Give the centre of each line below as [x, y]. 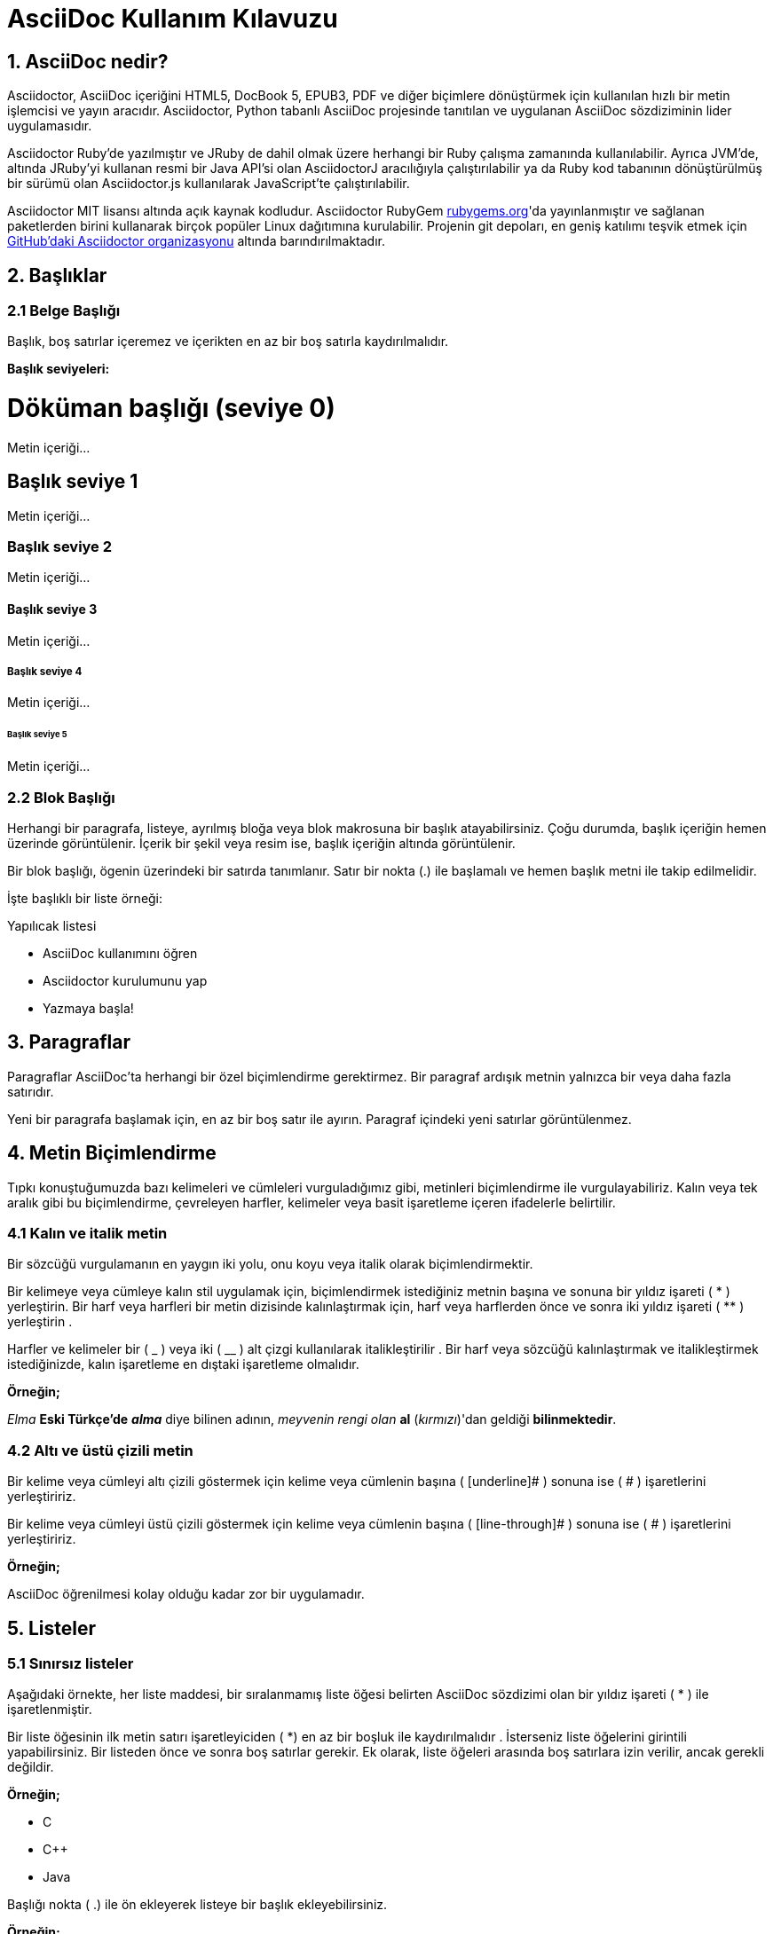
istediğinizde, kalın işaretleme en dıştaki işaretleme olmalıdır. [183, 1364]
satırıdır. [31, 1091]
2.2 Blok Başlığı [61, 797]
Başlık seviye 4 [45, 672]
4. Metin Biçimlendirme [112, 1153]
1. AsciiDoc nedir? [88, 61]
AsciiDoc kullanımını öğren [120, 953]
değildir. [31, 1767]
